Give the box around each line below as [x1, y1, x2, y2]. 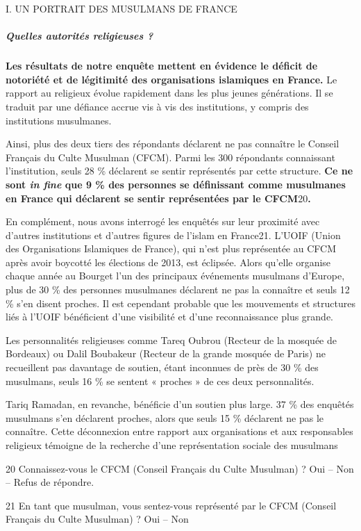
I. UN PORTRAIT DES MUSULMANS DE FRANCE [6, 1, 237, 15]
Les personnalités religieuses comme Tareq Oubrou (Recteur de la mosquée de [6, 332, 337, 347]
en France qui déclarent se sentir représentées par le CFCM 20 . [6, 190, 311, 205]
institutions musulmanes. [6, 113, 112, 127]
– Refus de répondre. [6, 475, 94, 489]
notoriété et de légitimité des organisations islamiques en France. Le [6, 72, 337, 86]
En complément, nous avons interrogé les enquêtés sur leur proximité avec [6, 214, 320, 229]
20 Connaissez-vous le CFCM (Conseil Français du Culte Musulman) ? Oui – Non [6, 461, 354, 475]
